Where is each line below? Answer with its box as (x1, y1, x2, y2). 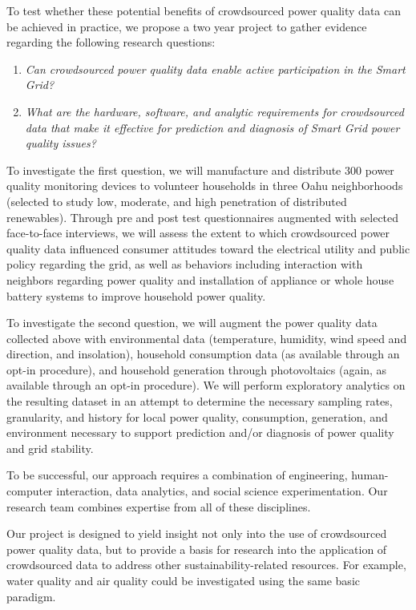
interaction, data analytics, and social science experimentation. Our (56, 483, 388, 499)
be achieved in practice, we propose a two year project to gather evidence (6, 18, 367, 34)
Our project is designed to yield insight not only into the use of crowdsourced (6, 525, 387, 542)
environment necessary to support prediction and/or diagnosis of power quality (6, 424, 394, 441)
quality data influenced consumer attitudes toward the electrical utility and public (6, 240, 410, 257)
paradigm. (6, 588, 56, 604)
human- (351, 467, 389, 483)
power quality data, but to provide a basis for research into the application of (6, 540, 387, 557)
